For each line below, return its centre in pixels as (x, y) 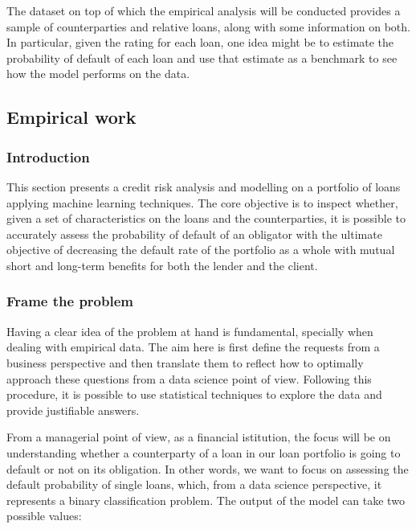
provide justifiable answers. (73, 410)
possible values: (44, 516)
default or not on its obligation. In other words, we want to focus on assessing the (208, 468)
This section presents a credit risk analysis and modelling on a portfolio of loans (204, 186)
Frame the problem (70, 301)
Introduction (48, 156)
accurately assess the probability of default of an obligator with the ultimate (194, 234)
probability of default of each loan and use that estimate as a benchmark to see (202, 57)
